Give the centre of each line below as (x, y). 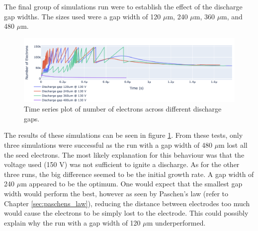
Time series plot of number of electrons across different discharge (123, 109)
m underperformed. (176, 222)
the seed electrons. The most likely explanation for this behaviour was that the (124, 154)
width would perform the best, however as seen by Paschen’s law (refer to (116, 194)
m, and (232, 16)
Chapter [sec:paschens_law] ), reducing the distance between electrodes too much (127, 203)
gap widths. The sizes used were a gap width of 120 (83, 16)
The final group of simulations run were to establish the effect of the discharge (123, 6)
